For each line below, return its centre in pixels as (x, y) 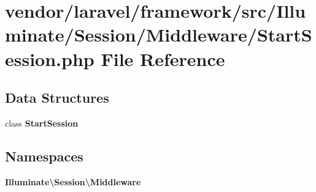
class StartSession (42, 123)
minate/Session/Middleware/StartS (159, 35)
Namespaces (44, 156)
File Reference (163, 58)
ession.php (50, 58)
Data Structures (57, 98)
